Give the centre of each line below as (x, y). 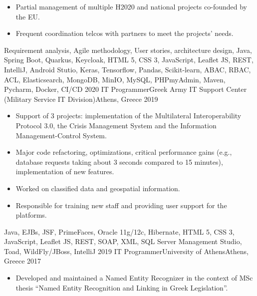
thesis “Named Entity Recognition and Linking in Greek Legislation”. (122, 287)
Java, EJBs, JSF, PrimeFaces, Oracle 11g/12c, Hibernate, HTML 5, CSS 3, (119, 231)
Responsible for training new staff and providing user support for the (121, 205)
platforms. (31, 215)
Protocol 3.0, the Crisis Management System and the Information (116, 125)
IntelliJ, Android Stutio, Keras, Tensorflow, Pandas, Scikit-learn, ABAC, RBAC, (128, 69)
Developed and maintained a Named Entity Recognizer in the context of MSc (134, 278)
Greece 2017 (23, 261)
